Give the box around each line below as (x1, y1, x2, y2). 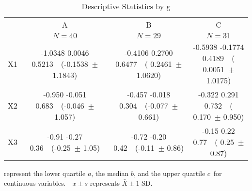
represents (90, 177, 120, 188)
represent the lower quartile (4, 168, 86, 178)
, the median (91, 168, 129, 178)
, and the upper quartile (133, 168, 205, 178)
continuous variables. (4, 177, 66, 188)
